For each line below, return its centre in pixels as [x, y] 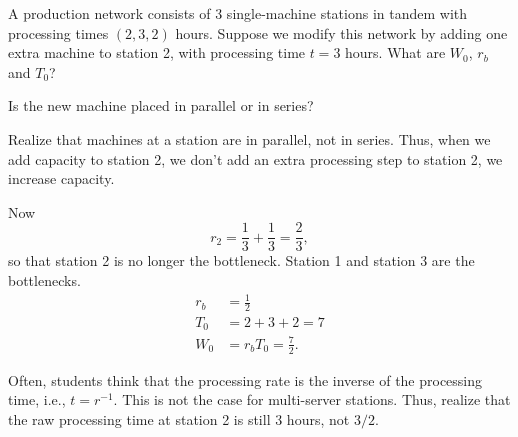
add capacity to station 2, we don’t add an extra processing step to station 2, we [255, 158]
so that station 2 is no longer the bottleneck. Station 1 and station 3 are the [241, 260]
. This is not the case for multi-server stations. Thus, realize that [312, 399]
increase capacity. [61, 178]
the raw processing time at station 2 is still [139, 419]
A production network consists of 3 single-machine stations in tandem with [238, 13]
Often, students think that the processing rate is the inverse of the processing [245, 379]
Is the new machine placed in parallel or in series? [161, 105]
